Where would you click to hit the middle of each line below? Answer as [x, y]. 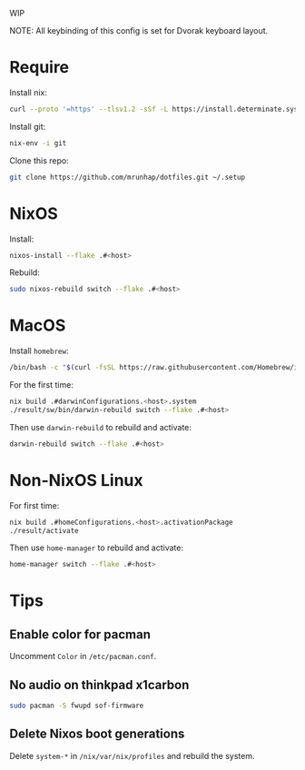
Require [39, 68]
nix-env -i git [38, 143]
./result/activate [44, 530]
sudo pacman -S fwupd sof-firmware [77, 706]
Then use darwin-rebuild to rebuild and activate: [101, 427]
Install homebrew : [39, 351]
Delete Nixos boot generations [97, 734]
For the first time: [42, 385]
